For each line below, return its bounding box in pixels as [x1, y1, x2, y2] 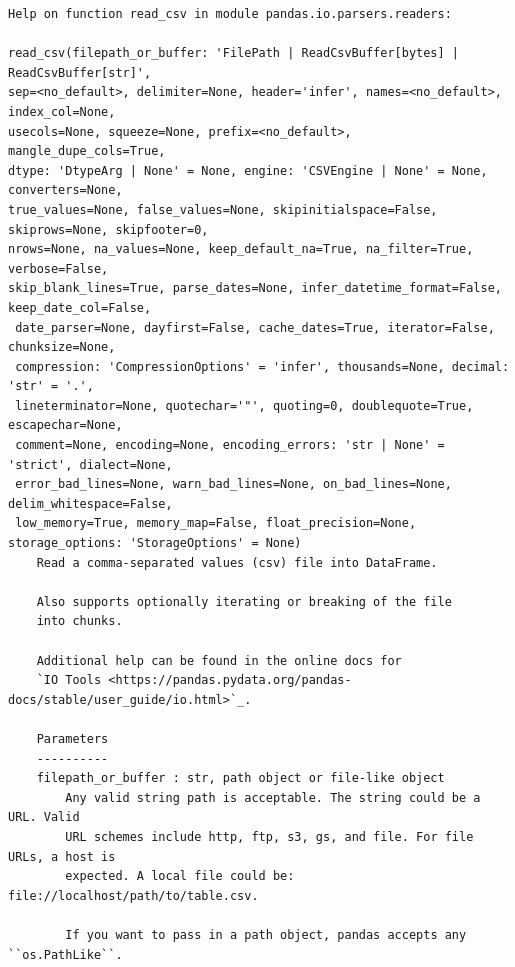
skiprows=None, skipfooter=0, [8, 222, 209, 237]
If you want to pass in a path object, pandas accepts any [65, 927, 467, 942]
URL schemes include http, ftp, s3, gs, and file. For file [65, 829, 474, 844]
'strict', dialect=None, [8, 457, 173, 472]
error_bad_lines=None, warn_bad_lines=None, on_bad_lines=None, [15, 477, 452, 492]
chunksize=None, [8, 340, 116, 355]
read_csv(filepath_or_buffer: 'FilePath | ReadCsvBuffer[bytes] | [8, 46, 460, 61]
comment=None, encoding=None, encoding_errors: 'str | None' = [15, 438, 445, 453]
